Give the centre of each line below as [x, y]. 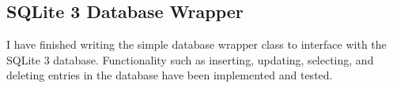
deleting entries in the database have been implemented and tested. [170, 75]
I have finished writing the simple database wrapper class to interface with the [196, 44]
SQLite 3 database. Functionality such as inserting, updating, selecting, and [190, 59]
